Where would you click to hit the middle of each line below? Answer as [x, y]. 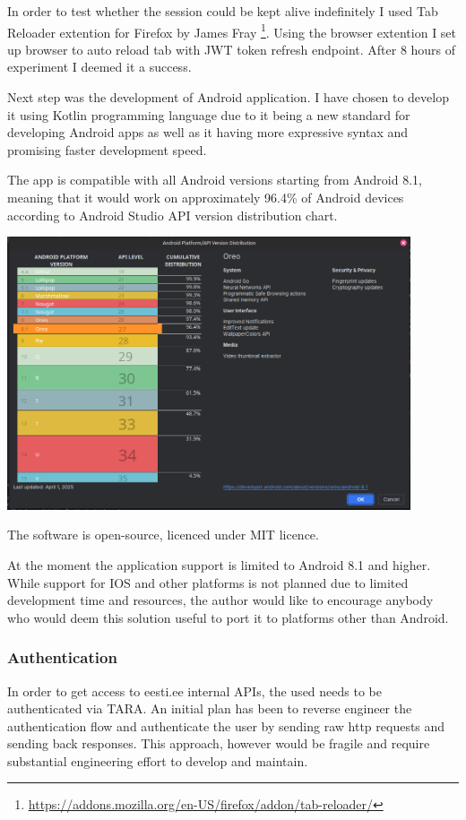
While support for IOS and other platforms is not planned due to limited [208, 582]
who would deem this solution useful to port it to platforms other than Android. [228, 617]
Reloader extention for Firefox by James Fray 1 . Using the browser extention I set [232, 30]
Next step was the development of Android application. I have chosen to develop [228, 97]
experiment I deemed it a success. [99, 67]
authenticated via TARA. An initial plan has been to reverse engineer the [210, 708]
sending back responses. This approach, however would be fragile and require [219, 743]
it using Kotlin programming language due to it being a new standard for [209, 114]
